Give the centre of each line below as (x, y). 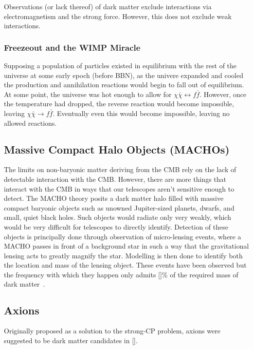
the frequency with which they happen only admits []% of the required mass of (121, 274)
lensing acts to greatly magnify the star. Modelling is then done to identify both (123, 255)
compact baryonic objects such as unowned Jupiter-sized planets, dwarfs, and (119, 207)
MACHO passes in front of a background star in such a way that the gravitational (126, 246)
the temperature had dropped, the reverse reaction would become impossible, (119, 104)
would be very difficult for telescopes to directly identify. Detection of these (116, 226)
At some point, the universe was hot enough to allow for (88, 94)
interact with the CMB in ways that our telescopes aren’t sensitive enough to (119, 188)
